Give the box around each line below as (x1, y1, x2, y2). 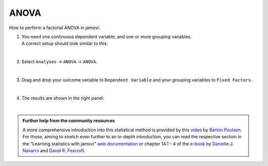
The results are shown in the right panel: (21, 95, 104, 101)
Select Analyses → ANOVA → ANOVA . (21, 59, 98, 65)
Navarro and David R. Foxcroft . (22, 148, 85, 154)
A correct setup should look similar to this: (21, 41, 108, 46)
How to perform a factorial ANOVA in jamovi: (9, 25, 100, 31)
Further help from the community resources (22, 118, 115, 124)
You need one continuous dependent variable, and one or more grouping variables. (21, 34, 192, 40)
